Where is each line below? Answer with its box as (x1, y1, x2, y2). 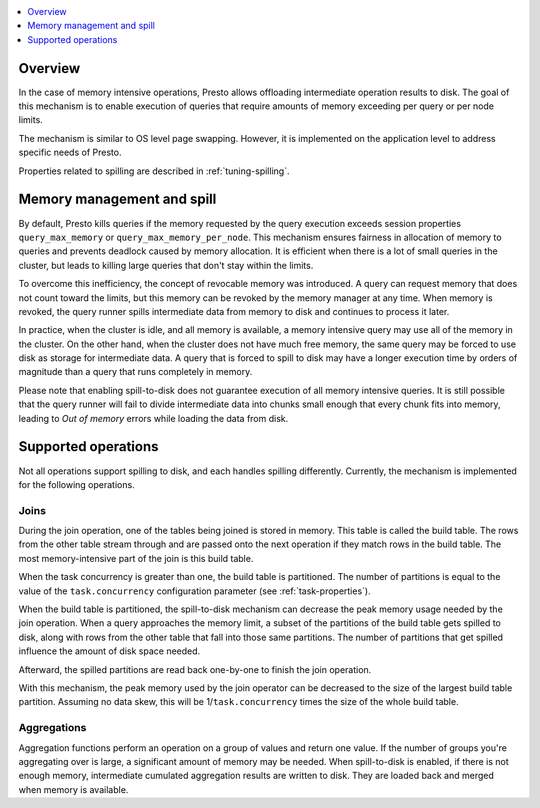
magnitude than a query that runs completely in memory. (18, 366, 253, 378)
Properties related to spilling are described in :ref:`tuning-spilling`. (18, 165, 290, 177)
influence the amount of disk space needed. (18, 645, 201, 657)
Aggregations (18, 721, 87, 735)
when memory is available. (18, 783, 129, 795)
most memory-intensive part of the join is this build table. (18, 552, 254, 564)
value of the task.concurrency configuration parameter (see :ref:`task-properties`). (18, 585, 371, 597)
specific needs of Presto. (18, 146, 122, 159)
